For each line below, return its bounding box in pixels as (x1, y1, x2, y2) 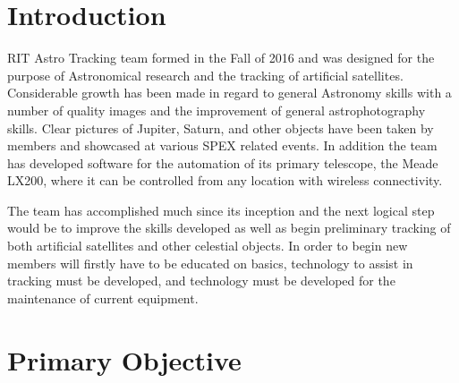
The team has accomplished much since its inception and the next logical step (7, 200, 435, 219)
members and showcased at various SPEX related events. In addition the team (7, 136, 438, 155)
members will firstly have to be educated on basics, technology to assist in (7, 253, 413, 272)
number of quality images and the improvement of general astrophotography (7, 100, 426, 119)
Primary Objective (7, 341, 242, 378)
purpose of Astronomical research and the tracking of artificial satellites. (7, 65, 404, 84)
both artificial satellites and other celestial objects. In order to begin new (7, 236, 408, 255)
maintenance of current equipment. (7, 288, 199, 307)
